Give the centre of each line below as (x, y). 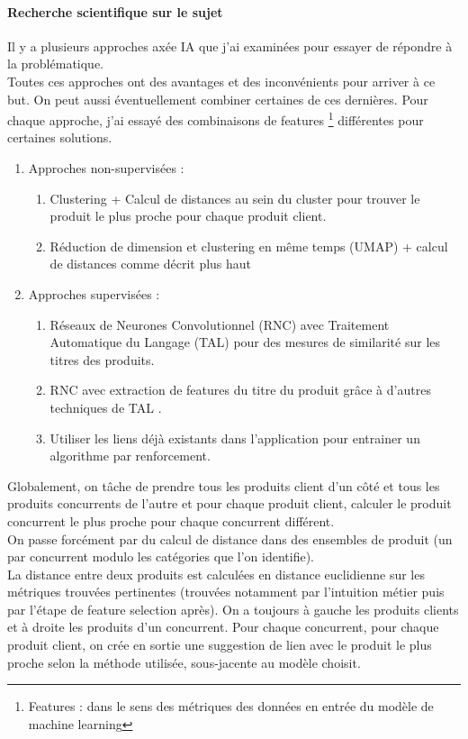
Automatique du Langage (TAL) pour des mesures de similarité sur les (245, 342)
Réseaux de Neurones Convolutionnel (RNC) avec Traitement (220, 324)
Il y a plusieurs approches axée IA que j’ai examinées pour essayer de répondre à (230, 46)
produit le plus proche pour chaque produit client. (188, 216)
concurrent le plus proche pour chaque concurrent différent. (171, 520)
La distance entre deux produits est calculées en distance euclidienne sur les (216, 574)
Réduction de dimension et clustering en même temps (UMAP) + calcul (249, 246)
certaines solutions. (60, 137)
